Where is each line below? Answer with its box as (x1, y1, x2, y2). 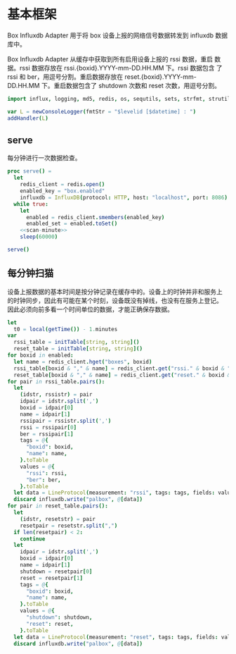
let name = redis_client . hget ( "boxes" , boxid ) (13, 358, 152, 365)
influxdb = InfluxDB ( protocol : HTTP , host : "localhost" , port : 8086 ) (20, 194, 228, 201)
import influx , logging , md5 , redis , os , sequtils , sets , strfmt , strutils (7, 95, 234, 102)
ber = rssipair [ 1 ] (20, 431, 74, 438)
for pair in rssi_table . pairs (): (7, 378, 105, 385)
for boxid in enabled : (7, 352, 74, 359)
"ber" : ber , (25, 476, 61, 483)
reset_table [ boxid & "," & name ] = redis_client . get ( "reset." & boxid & (13, 371, 231, 378)
